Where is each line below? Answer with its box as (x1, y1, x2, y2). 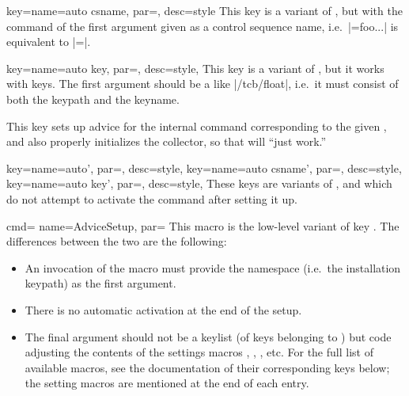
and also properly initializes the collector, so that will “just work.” (6, 133, 327, 150)
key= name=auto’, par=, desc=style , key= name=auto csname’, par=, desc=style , (6, 159, 402, 176)
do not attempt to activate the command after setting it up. (6, 190, 297, 207)
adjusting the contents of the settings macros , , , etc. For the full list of (25, 344, 373, 360)
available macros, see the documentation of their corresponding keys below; (25, 359, 390, 375)
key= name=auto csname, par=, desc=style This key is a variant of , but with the (6, 2, 403, 18)
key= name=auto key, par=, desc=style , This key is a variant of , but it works (6, 59, 384, 76)
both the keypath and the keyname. (6, 90, 180, 107)
